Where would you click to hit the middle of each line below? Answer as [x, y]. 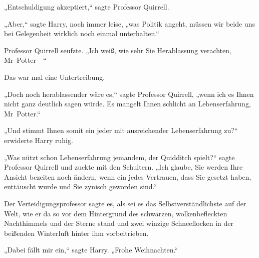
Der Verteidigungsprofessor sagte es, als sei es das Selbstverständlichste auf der [125, 203]
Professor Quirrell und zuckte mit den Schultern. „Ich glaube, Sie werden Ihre [123, 167]
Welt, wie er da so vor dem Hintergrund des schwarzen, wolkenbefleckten [116, 213]
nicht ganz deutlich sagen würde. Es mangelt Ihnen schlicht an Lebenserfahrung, [127, 104]
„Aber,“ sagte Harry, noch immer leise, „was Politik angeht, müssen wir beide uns [129, 23]
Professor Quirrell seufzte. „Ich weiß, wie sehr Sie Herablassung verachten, [118, 50]
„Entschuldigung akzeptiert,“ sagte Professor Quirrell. [87, 7]
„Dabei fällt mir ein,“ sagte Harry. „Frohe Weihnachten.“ [91, 250]
